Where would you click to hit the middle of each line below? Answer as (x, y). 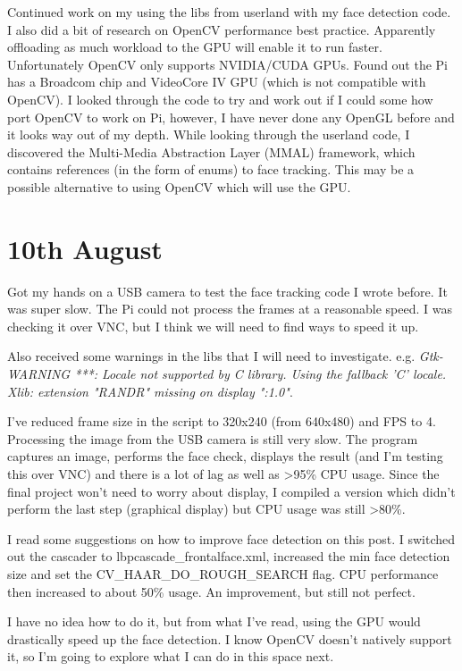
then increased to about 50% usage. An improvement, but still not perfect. (211, 591)
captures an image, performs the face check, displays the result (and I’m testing (225, 456)
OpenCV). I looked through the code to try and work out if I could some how (220, 99)
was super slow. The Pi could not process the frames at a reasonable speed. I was (230, 309)
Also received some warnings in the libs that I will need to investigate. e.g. (211, 356)
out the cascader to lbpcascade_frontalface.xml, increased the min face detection (229, 556)
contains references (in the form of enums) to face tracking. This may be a (211, 169)
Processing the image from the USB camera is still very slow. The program (213, 438)
